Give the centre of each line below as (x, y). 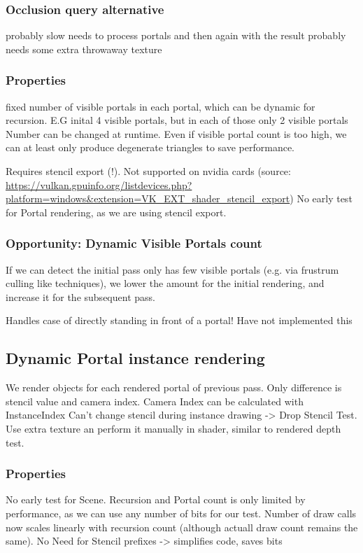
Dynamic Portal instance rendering (135, 358)
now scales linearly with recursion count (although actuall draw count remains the (182, 527)
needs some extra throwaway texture (84, 49)
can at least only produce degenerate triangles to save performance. (150, 147)
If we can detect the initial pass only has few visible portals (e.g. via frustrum (172, 269)
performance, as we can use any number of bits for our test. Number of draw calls (181, 513)
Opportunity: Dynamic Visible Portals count (134, 243)
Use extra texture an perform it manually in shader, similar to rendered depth (173, 428)
